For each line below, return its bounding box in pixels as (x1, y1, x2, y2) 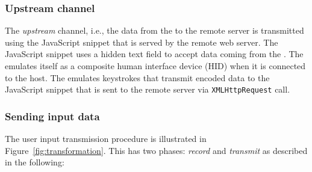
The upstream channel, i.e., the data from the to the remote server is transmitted (5, 24, 304, 37)
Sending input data (5, 108, 100, 123)
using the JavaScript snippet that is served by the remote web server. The (5, 35, 278, 48)
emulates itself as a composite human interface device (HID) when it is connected (5, 60, 306, 72)
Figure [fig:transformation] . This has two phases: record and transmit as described (5, 144, 308, 156)
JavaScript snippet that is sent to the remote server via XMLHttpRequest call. (5, 83, 290, 96)
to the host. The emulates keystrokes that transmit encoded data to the (5, 71, 270, 84)
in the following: (5, 156, 64, 168)
